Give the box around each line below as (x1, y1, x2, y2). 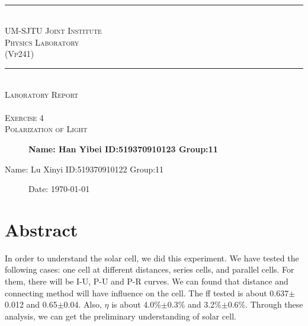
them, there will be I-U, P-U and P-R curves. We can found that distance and (5, 275, 288, 287)
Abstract (5, 217, 78, 241)
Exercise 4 (5, 111, 44, 123)
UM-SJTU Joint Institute (5, 24, 102, 37)
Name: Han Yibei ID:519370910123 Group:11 (28, 142, 218, 155)
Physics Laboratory (5, 36, 79, 48)
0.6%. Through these (227, 298, 303, 311)
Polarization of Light (5, 123, 88, 135)
